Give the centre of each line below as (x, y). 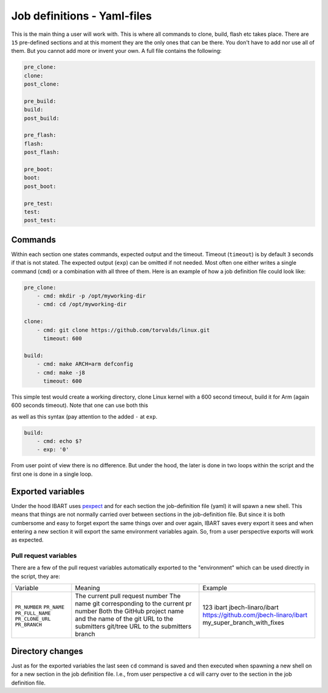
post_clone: (42, 84)
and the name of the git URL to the (124, 619)
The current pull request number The (128, 596)
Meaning (87, 588)
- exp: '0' (53, 450)
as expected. (27, 540)
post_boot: (40, 186)
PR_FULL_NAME (33, 613)
